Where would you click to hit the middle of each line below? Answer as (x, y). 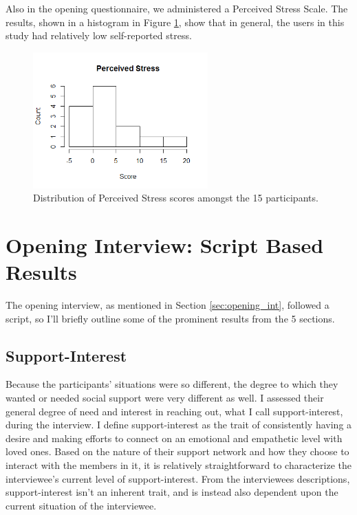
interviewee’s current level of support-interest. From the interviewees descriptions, (178, 478)
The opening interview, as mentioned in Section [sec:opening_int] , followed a (167, 305)
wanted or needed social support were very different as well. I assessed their (165, 398)
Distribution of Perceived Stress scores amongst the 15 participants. (176, 198)
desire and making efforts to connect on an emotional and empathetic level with (174, 438)
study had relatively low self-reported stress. (99, 35)
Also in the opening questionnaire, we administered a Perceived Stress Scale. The (177, 8)
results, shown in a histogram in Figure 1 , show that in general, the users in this (175, 22)
